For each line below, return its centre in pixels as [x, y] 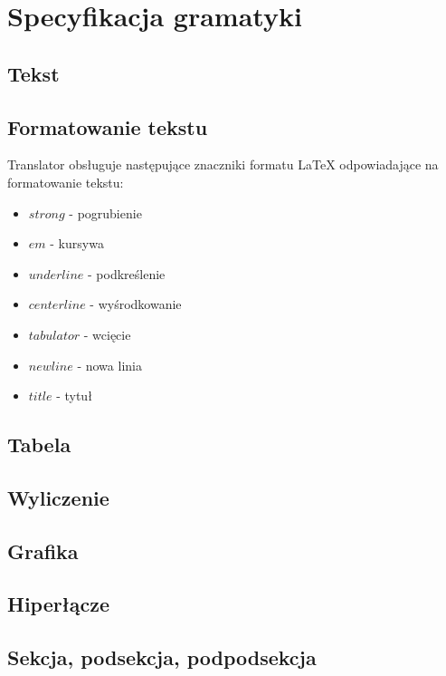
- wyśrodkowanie [136, 304]
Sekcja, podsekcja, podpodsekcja [162, 657]
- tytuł [74, 396]
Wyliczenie [58, 497]
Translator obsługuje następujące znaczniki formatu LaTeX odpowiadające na [223, 164]
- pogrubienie [105, 212]
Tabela [39, 444]
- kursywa [77, 243]
